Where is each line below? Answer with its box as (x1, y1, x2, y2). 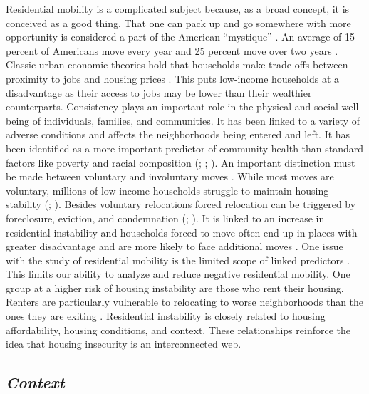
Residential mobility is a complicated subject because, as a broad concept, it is (6, 1, 350, 16)
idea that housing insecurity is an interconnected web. (6, 336, 241, 351)
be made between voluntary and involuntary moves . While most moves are (6, 169, 334, 184)
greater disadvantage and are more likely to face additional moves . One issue (6, 239, 343, 254)
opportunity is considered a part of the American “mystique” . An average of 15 (6, 29, 355, 44)
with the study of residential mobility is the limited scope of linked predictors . (6, 252, 350, 267)
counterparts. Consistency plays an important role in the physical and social (6, 99, 338, 114)
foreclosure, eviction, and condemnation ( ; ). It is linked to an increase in (6, 210, 325, 225)
